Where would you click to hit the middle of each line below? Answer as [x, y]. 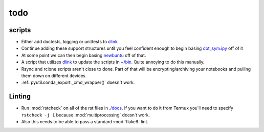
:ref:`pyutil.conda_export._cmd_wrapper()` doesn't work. [78, 82]
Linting [20, 97]
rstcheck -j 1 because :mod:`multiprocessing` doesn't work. [86, 115]
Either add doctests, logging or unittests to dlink [69, 42]
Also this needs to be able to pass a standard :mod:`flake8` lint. [85, 122]
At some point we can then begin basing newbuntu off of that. [84, 55]
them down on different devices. [54, 76]
